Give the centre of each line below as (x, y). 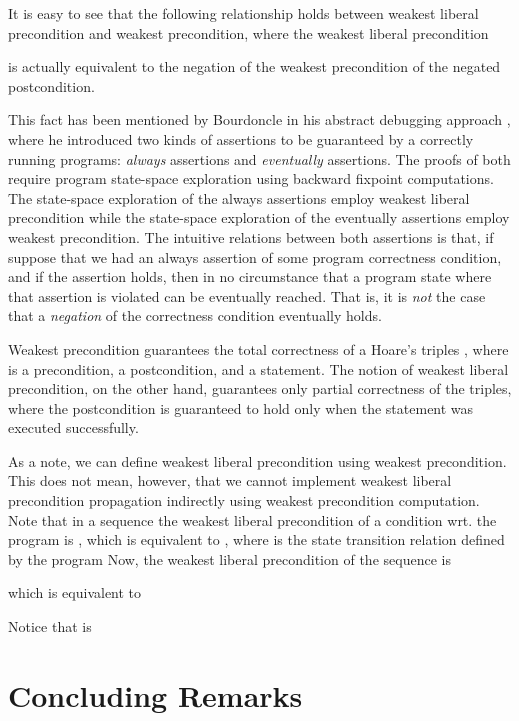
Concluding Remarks (155, 694)
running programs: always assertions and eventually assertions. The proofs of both (259, 158)
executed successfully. (73, 427)
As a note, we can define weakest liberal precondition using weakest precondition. (257, 460)
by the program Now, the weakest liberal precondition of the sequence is (229, 558)
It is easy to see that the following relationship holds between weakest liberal (243, 13)
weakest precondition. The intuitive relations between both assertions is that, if (251, 236)
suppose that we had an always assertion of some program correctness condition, (255, 256)
